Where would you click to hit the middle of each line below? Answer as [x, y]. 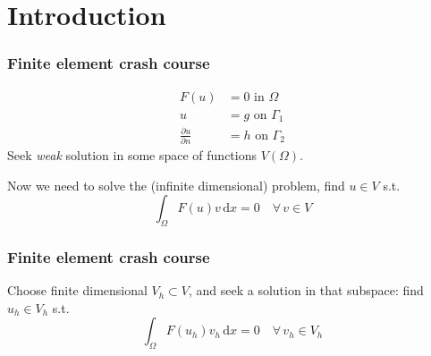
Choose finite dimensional [77, 290]
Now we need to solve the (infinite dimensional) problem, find [176, 185]
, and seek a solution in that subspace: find [306, 290]
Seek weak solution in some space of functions [132, 154]
